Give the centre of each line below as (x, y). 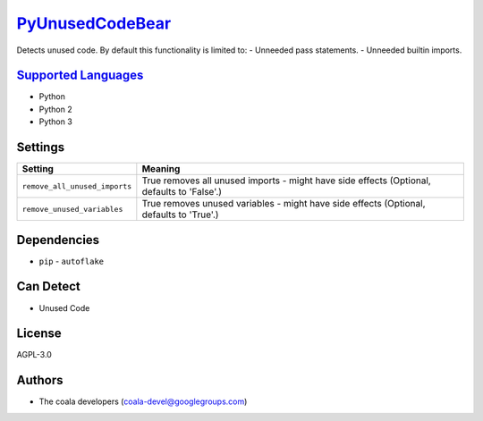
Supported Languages (80, 76)
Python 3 (56, 122)
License (39, 334)
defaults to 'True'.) (180, 215)
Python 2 (56, 109)
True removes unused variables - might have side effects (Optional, (284, 204)
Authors (40, 380)
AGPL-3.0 (34, 355)
